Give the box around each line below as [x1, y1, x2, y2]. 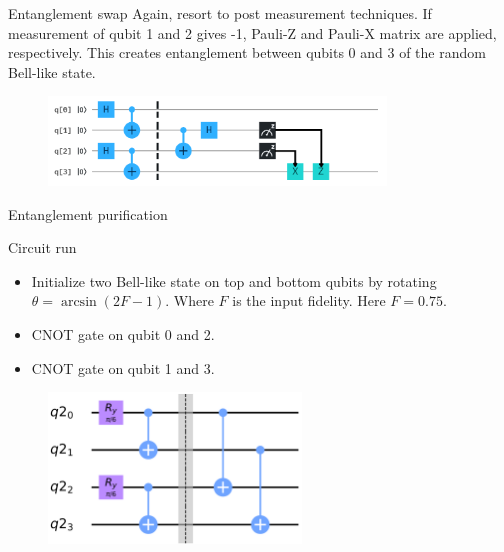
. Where [165, 290, 214, 311]
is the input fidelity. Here [232, 290, 386, 311]
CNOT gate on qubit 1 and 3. [31, 357, 215, 378]
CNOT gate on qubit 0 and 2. [31, 323, 215, 344]
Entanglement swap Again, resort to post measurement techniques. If [8, 3, 432, 23]
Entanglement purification [8, 203, 168, 224]
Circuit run [8, 237, 77, 258]
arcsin [60, 295, 97, 310]
